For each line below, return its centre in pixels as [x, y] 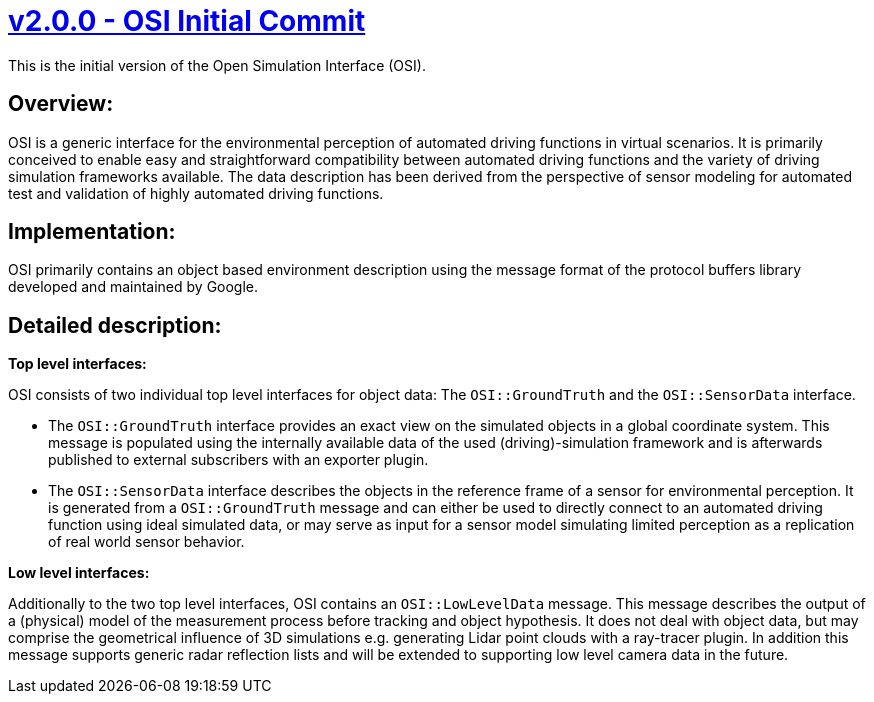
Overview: [61, 104]
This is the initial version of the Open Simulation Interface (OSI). [217, 65]
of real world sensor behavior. [146, 542]
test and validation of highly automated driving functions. [196, 193]
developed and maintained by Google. [133, 287]
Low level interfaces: [79, 573]
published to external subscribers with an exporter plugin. [238, 460]
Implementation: [92, 232]
